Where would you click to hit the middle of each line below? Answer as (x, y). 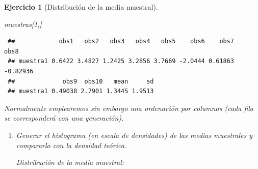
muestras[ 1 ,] (23, 24)
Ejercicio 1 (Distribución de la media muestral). (81, 7)
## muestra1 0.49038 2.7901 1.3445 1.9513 (81, 91)
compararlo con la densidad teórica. (71, 145)
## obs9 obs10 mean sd (81, 81)
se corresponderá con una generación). (64, 118)
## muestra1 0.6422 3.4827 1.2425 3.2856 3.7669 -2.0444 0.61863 (121, 61)
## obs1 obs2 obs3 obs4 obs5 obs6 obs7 (121, 41)
